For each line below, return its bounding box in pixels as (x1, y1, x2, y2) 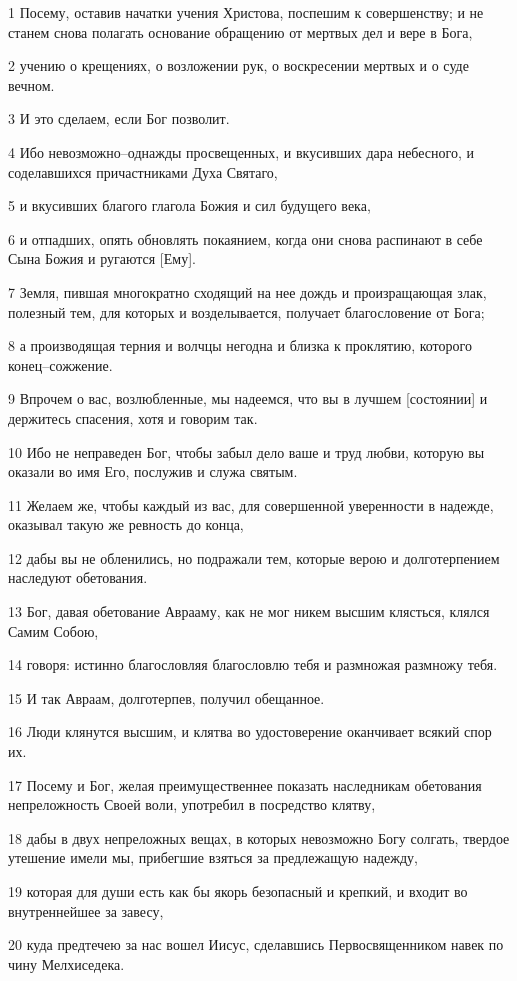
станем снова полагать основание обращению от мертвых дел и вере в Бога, (8, 21, 473, 42)
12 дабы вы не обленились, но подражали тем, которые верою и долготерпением (8, 547, 500, 568)
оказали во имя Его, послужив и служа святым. (8, 461, 298, 482)
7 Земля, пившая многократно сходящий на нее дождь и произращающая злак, (8, 281, 487, 302)
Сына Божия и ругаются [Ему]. (8, 248, 196, 269)
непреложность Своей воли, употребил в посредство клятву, (8, 794, 376, 815)
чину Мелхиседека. (8, 953, 125, 974)
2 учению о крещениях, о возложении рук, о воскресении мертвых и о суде (8, 55, 469, 76)
